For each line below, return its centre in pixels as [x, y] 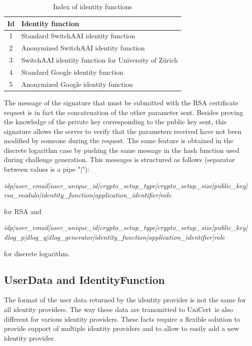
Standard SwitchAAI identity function [78, 36]
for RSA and [23, 211]
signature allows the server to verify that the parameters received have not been [123, 131]
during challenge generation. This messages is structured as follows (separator [119, 159]
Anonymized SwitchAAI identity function [83, 48]
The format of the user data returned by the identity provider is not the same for [125, 300]
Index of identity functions [92, 6]
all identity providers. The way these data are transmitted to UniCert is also [118, 309]
